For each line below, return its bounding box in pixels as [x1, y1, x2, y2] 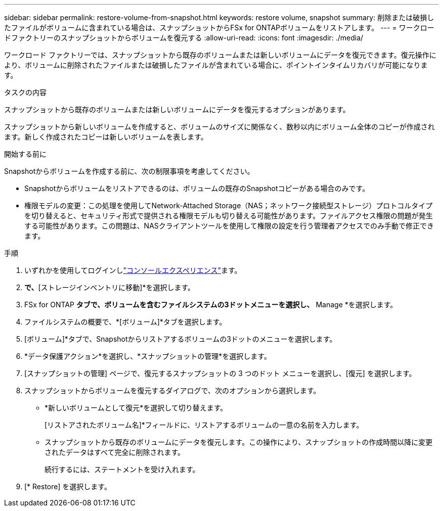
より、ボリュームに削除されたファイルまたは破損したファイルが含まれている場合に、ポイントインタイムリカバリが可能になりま [4, 61, 428, 69]
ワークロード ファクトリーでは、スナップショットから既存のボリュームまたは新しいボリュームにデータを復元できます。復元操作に [4, 51, 436, 59]
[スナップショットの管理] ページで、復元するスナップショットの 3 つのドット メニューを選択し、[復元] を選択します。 [24, 369, 416, 378]
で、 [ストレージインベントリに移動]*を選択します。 [24, 283, 195, 292]
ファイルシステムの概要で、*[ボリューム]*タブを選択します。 [24, 317, 227, 326]
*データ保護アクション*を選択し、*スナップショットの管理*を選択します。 [24, 352, 271, 360]
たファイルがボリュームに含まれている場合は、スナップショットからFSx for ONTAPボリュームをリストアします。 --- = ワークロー [4, 23, 434, 32]
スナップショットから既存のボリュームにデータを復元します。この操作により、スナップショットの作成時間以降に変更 [45, 438, 433, 446]
